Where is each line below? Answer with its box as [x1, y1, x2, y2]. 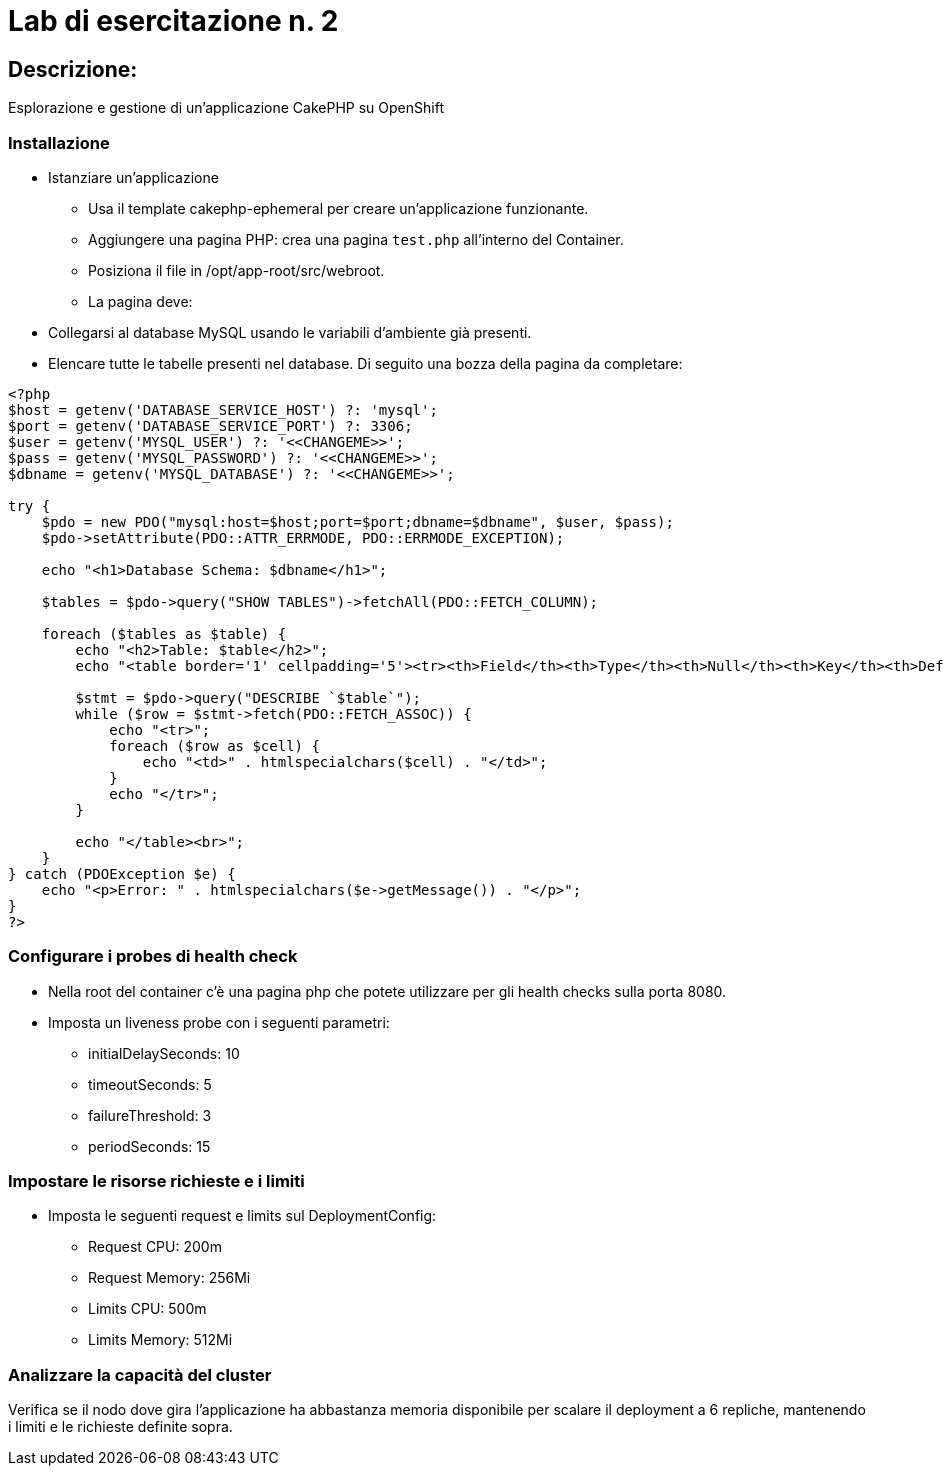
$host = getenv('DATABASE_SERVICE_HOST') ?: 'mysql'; [8, 401, 438, 418]
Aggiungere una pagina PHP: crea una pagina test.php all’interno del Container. [88, 230, 624, 248]
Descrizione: [8, 56, 138, 82]
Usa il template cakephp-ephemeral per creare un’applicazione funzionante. [88, 199, 589, 217]
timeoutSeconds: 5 [88, 1075, 212, 1093]
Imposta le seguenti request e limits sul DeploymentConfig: [48, 1207, 437, 1225]
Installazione [8, 132, 110, 153]
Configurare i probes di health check [8, 946, 298, 967]
